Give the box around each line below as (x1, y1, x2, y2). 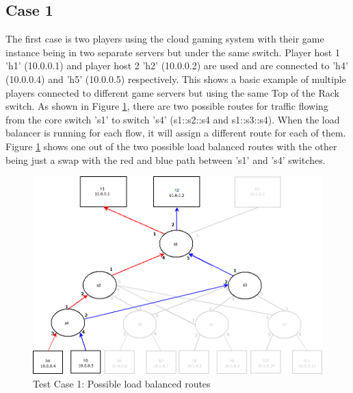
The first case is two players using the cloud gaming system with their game (5, 32, 324, 46)
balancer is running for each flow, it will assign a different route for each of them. (5, 126, 346, 140)
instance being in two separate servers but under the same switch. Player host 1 (5, 45, 340, 59)
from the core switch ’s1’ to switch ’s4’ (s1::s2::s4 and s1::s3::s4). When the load (5, 112, 340, 126)
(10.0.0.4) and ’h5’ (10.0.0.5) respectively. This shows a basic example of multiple (5, 71, 346, 86)
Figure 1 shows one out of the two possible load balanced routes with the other (5, 139, 337, 153)
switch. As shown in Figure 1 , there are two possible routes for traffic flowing (5, 99, 328, 113)
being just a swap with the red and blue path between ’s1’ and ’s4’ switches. (5, 152, 326, 167)
